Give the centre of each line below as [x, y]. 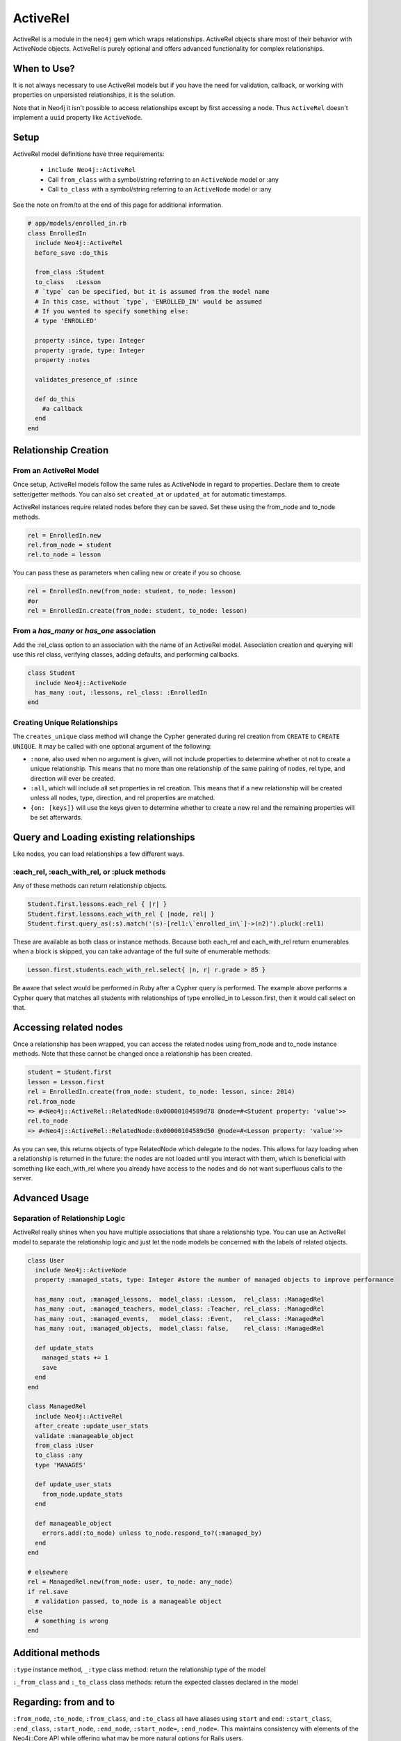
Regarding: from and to [64, 1702]
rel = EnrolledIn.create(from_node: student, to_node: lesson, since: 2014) [161, 1092]
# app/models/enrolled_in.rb [77, 224]
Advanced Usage [51, 1198]
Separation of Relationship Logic [69, 1218]
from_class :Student [70, 272]
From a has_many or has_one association [84, 631]
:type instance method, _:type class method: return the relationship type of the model [139, 1669]
